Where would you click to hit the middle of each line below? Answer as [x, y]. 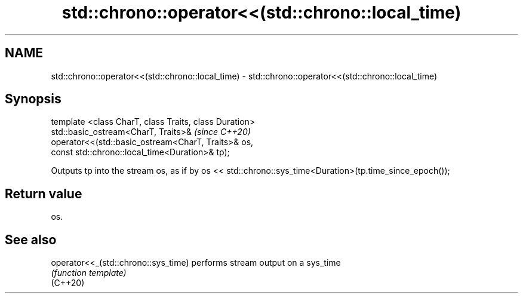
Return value [44, 193]
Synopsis [33, 99]
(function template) [89, 273]
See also [31, 239]
